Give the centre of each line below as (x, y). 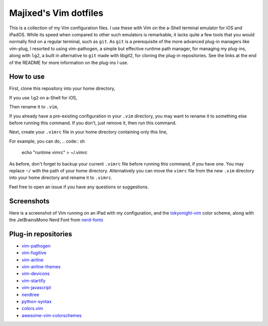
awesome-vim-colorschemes (52, 315)
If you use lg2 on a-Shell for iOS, (43, 97)
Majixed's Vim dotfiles (56, 13)
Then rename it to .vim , (34, 107)
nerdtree (31, 294)
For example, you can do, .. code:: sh (47, 141)
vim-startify (33, 280)
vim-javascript (36, 288)
